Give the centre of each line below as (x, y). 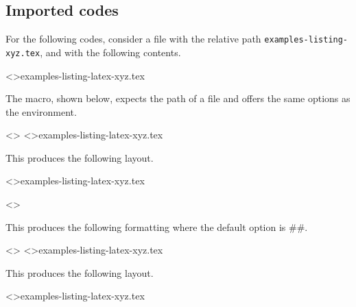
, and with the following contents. (110, 52)
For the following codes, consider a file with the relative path (133, 39)
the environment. (41, 111)
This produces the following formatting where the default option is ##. (157, 226)
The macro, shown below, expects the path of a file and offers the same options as (178, 98)
